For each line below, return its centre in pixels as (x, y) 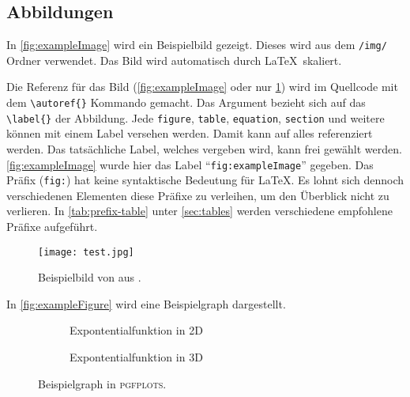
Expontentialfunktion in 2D (136, 330)
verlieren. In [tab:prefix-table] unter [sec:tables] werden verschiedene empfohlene (199, 211)
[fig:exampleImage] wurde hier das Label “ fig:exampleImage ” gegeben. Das (190, 164)
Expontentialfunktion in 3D (136, 357)
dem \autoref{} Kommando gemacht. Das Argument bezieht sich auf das (186, 102)
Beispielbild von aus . (90, 277)
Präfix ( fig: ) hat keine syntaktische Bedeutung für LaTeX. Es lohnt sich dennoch (205, 180)
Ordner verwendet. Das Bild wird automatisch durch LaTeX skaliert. (174, 60)
